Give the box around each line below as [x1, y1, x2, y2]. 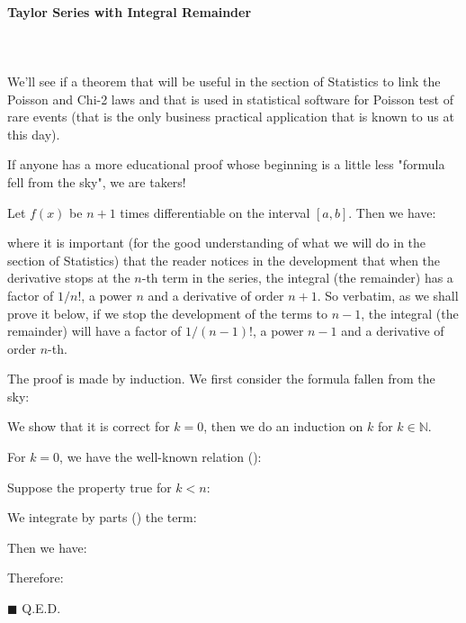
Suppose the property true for [7, 477, 172, 496]
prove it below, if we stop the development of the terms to [7, 303, 328, 322]
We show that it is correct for [7, 417, 170, 436]
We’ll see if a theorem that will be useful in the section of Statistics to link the [7, 71, 441, 90]
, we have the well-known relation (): [59, 447, 262, 466]
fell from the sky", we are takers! [7, 172, 186, 191]
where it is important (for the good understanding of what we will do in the [7, 233, 426, 252]
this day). [7, 124, 60, 143]
